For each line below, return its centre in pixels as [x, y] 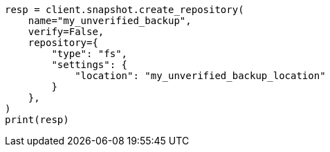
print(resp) [37, 120]
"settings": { [90, 65]
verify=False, [66, 32]
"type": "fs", [90, 54]
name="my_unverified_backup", [110, 21]
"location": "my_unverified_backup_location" [200, 76]
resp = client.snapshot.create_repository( [125, 10]
